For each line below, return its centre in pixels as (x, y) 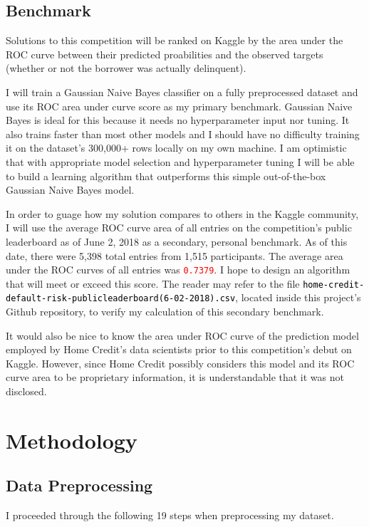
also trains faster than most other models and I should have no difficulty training (183, 134)
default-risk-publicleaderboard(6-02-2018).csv (121, 299)
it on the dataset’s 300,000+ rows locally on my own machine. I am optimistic (176, 148)
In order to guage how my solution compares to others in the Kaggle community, (182, 213)
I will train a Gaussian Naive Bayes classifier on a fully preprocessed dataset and (182, 92)
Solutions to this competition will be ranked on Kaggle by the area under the (175, 40)
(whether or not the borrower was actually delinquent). (126, 68)
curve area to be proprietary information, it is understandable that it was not (175, 377)
